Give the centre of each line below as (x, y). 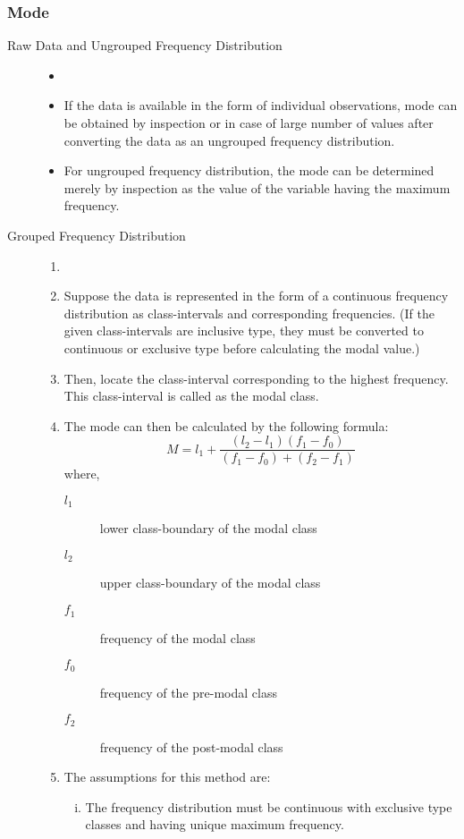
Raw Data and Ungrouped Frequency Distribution (145, 45)
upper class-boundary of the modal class (210, 583)
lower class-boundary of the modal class (208, 528)
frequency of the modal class (177, 637)
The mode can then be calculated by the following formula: (226, 425)
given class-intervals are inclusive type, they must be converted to (244, 331)
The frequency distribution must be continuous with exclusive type (269, 806)
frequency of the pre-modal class (188, 692)
